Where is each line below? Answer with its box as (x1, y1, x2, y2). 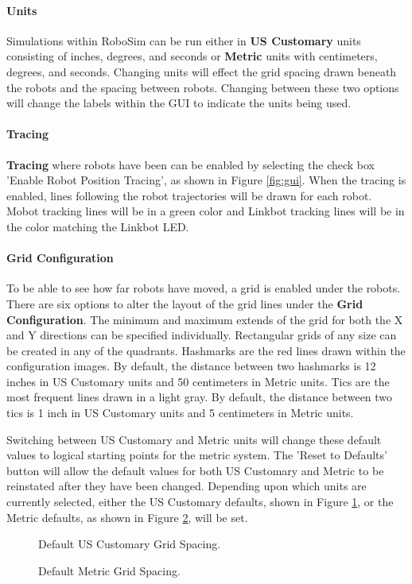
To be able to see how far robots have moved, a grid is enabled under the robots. (6, 280, 401, 296)
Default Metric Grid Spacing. (38, 562, 181, 578)
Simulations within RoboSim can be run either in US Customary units (6, 32, 361, 48)
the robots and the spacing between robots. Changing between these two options (6, 79, 399, 95)
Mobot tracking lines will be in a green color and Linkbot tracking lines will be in (6, 203, 405, 219)
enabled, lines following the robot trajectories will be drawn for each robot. (6, 187, 372, 203)
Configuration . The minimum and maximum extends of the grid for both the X (6, 311, 403, 327)
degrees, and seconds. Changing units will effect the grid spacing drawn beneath (6, 63, 397, 79)
